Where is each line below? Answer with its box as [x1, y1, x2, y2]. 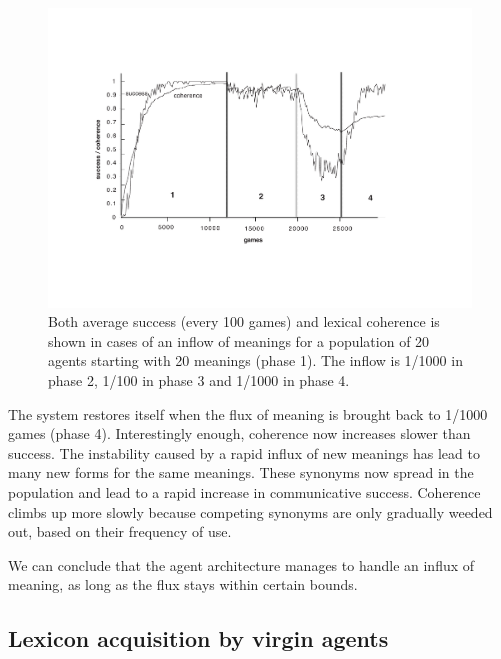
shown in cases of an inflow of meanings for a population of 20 [48, 330, 430, 351]
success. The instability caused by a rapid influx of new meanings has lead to [8, 442, 480, 463]
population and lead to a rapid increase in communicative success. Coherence [8, 482, 481, 502]
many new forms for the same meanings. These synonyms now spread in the [8, 462, 474, 483]
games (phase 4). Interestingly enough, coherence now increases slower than [8, 423, 471, 444]
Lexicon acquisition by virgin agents [8, 623, 389, 654]
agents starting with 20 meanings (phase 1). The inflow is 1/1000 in [48, 350, 463, 371]
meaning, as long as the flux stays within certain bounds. [8, 574, 358, 595]
